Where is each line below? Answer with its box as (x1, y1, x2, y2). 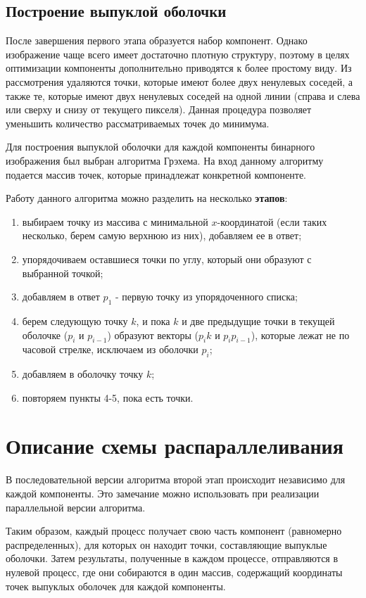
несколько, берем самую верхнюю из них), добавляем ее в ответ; (22, 228, 302, 243)
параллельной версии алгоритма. (6, 500, 146, 514)
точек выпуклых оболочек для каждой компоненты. (6, 578, 226, 593)
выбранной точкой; (22, 265, 103, 280)
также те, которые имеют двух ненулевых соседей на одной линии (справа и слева (6, 88, 360, 103)
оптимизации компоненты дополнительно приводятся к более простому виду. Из (6, 61, 352, 75)
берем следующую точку (22, 313, 128, 328)
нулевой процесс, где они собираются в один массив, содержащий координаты (6, 564, 343, 579)
